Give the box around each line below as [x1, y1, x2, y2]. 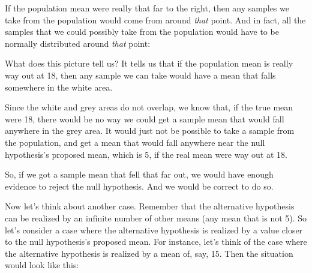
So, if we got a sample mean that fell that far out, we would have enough [5, 168, 274, 181]
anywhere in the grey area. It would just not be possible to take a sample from [5, 124, 295, 137]
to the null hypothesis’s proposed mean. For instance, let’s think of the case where [5, 235, 307, 248]
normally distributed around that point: [5, 37, 151, 49]
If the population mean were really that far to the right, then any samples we [5, 2, 289, 14]
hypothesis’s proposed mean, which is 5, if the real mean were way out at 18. [5, 148, 288, 160]
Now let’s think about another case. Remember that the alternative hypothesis [5, 200, 295, 212]
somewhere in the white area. [5, 80, 113, 93]
